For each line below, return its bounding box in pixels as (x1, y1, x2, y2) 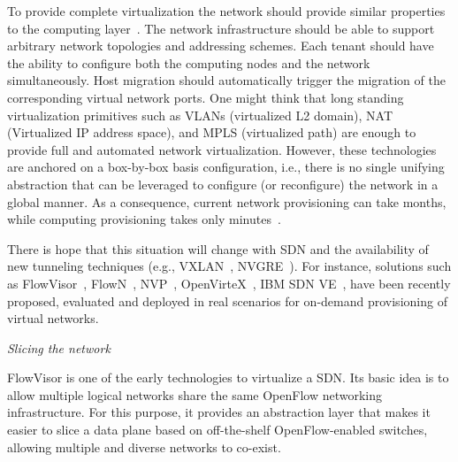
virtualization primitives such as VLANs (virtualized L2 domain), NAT (7, 105, 393, 124)
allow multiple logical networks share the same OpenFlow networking (7, 385, 383, 404)
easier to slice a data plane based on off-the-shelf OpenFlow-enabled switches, (7, 420, 428, 439)
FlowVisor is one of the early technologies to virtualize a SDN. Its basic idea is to (7, 368, 449, 387)
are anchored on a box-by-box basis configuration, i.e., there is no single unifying (7, 158, 445, 176)
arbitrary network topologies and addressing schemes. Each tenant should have (7, 36, 434, 55)
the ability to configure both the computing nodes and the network (7, 53, 370, 72)
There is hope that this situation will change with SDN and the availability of (7, 239, 429, 258)
